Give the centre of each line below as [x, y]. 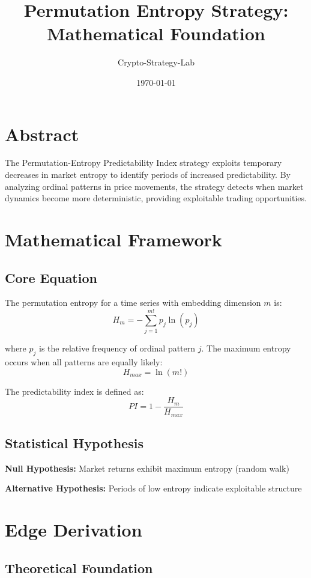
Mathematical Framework [113, 239]
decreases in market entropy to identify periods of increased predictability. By [148, 175]
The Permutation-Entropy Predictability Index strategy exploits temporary [143, 163]
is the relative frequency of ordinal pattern [117, 348]
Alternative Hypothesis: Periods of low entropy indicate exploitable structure [153, 488]
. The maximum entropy [246, 348]
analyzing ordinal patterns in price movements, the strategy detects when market [154, 186]
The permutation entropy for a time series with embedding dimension [133, 303]
